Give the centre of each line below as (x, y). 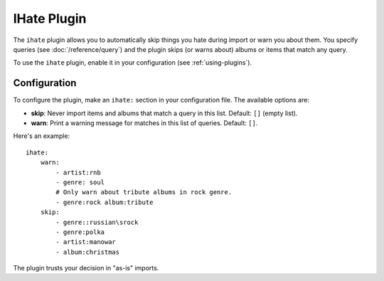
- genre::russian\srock (97, 222)
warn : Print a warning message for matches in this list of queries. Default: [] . (144, 123)
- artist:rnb (78, 172)
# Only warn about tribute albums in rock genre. (144, 192)
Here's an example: (42, 136)
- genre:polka (80, 232)
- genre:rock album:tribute (105, 202)
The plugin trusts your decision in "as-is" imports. (86, 268)
